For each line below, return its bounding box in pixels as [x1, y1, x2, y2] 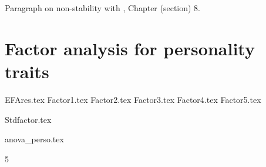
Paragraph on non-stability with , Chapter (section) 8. [5, 2, 201, 14]
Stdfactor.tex [5, 113, 52, 125]
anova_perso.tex [5, 133, 64, 145]
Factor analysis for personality [5, 36, 255, 60]
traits [5, 59, 49, 83]
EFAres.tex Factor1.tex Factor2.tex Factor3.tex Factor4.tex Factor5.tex [5, 93, 261, 105]
